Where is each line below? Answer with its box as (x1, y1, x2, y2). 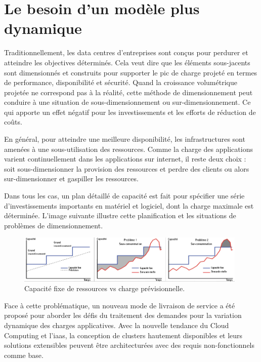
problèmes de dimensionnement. (4, 220, 103, 230)
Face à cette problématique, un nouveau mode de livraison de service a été (4, 300, 235, 310)
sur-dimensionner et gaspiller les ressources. (4, 173, 139, 184)
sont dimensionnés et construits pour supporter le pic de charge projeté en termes (4, 67, 257, 77)
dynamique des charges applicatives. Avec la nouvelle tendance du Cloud (4, 319, 229, 330)
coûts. (4, 116, 22, 127)
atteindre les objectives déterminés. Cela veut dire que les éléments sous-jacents (4, 57, 250, 67)
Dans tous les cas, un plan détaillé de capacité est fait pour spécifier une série (4, 190, 245, 201)
